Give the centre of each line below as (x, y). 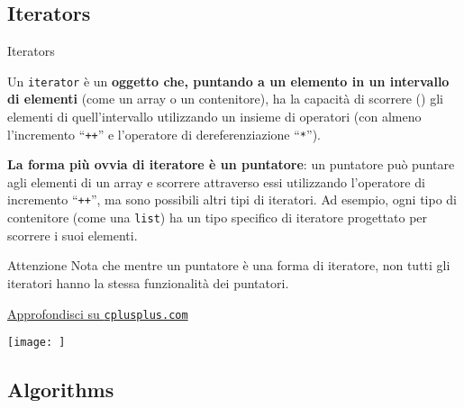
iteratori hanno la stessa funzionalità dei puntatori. (148, 282)
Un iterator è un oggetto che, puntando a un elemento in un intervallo (228, 81)
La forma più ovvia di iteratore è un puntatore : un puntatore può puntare (231, 164)
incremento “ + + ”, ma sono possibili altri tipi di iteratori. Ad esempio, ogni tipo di (232, 199)
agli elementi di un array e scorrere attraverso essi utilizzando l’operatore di (216, 181)
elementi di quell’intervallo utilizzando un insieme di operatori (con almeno (214, 117)
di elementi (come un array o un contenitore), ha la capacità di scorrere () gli (225, 99)
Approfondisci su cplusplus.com (98, 313)
